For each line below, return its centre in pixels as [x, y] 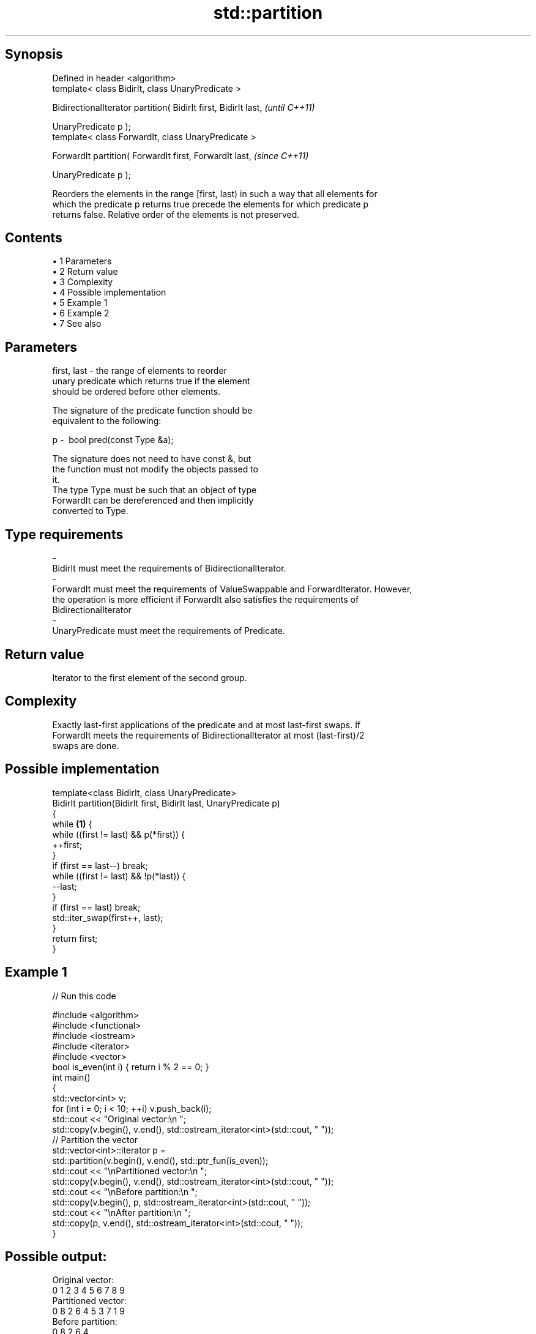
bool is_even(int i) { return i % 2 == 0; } [131, 1067]
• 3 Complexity [83, 282]
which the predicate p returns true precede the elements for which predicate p [210, 204]
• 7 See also [77, 324]
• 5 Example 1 [80, 303]
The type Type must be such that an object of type [154, 490]
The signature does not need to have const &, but [152, 459]
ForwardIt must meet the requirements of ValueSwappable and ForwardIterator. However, [232, 589]
